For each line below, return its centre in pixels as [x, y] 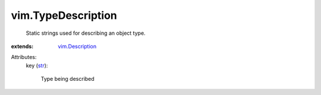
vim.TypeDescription [64, 15]
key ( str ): [37, 65]
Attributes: [24, 57]
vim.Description [77, 46]
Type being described [67, 79]
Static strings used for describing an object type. [86, 33]
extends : [22, 46]
